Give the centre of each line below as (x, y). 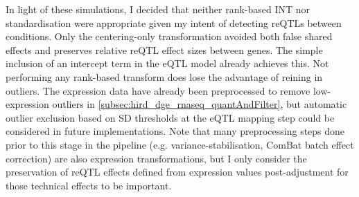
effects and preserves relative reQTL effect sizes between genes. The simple (164, 49)
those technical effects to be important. (89, 185)
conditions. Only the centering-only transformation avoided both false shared (169, 36)
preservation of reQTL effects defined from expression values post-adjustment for (177, 172)
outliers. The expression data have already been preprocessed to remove (158, 90)
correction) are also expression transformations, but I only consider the (156, 158)
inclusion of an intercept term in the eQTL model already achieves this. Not (167, 63)
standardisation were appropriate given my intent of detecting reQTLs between (174, 22)
